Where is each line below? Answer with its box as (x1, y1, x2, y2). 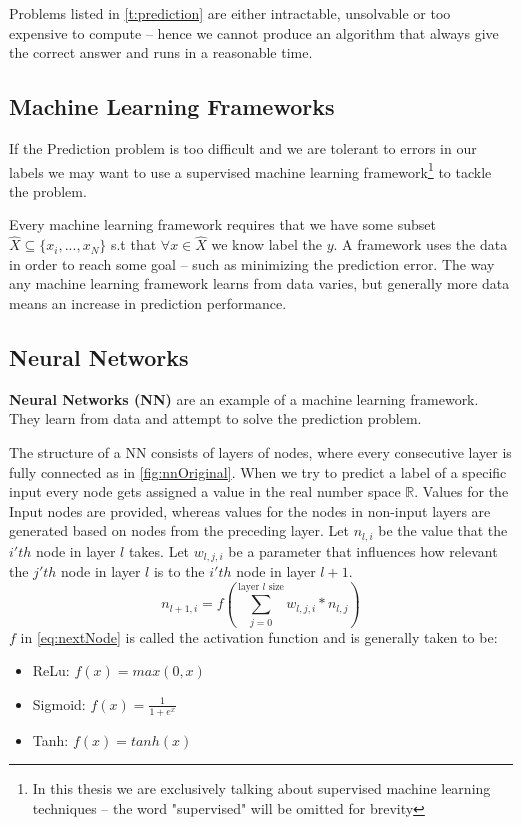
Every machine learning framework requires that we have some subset (9, 214, 436, 235)
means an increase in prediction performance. (9, 293, 287, 314)
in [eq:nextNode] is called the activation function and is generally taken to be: (20, 626, 498, 647)
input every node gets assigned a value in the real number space (9, 481, 401, 502)
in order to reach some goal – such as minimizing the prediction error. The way (9, 253, 495, 274)
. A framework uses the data (333, 234, 508, 255)
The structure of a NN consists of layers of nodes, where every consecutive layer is (9, 442, 512, 462)
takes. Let (128, 540, 190, 561)
